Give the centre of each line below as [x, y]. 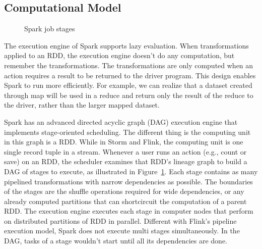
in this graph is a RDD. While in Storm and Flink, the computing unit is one [124, 142]
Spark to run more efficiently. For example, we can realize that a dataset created [128, 85]
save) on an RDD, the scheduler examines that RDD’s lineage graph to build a [126, 161]
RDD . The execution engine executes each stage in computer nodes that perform [129, 211]
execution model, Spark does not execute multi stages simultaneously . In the [122, 231]
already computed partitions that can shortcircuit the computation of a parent [125, 201]
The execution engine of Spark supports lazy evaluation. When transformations [126, 45]
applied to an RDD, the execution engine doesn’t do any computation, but [119, 55]
